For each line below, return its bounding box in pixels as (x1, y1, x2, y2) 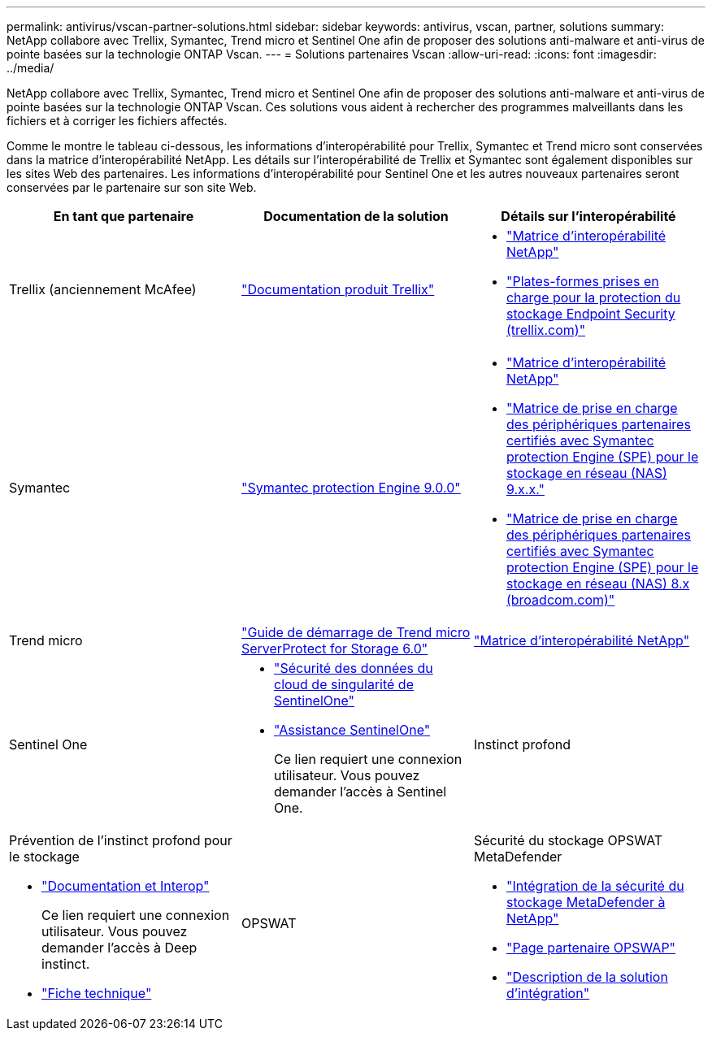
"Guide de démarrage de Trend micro (241, 624, 471, 640)
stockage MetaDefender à (506, 894, 666, 910)
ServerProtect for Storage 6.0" (241, 640, 428, 657)
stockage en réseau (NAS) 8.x (506, 575, 690, 592)
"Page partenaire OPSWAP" (506, 939, 676, 956)
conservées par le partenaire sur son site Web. (7, 180, 257, 194)
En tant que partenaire (53, 208, 194, 224)
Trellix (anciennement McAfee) (9, 281, 197, 297)
